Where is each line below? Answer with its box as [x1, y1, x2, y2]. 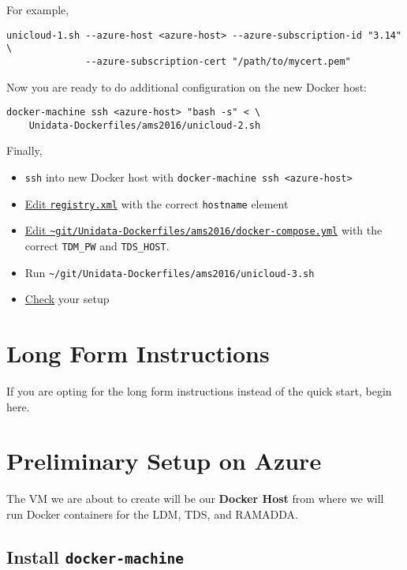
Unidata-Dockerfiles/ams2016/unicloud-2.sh [28, 119, 261, 131]
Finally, [6, 142, 43, 159]
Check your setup [24, 291, 110, 307]
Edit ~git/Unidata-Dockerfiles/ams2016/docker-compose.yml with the [24, 222, 383, 238]
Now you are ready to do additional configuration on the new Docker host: [6, 78, 368, 95]
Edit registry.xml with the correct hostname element [24, 195, 289, 212]
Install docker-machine [6, 544, 185, 568]
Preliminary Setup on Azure [6, 444, 322, 477]
